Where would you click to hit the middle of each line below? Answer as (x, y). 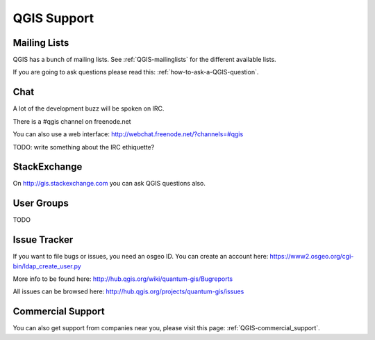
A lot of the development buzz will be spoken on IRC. (89, 108)
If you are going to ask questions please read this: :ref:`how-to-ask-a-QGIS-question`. (136, 72)
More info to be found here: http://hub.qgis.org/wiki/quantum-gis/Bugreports (123, 279)
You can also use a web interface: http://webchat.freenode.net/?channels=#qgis (128, 134)
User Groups (41, 203)
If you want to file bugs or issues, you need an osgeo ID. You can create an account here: (141, 257)
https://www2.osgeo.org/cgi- (312, 257)
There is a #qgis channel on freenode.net (72, 121)
